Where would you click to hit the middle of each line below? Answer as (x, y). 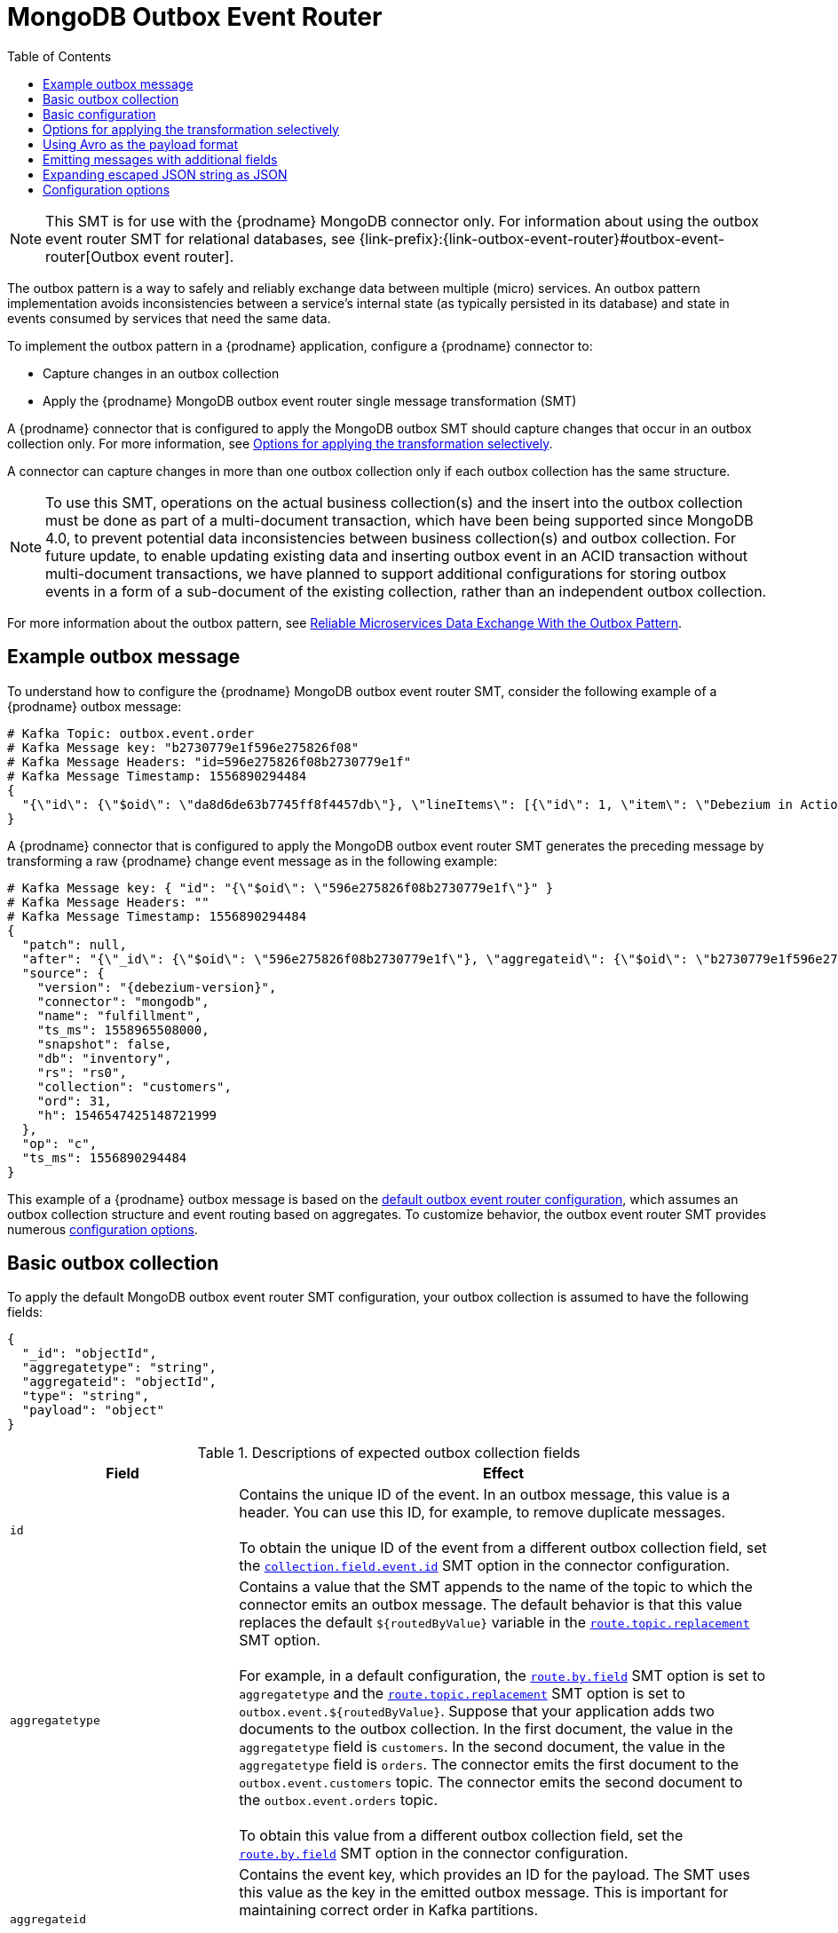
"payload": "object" (93, 1410)
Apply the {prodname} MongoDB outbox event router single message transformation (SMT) (310, 400)
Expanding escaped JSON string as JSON (165, 174)
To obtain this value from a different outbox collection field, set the (461, 1836)
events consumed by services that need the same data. (169, 318)
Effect (503, 1474)
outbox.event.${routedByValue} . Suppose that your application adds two (477, 1711)
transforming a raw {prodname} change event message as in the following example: (253, 860)
